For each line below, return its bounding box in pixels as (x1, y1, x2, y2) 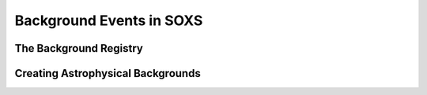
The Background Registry (14, 42, 144, 55)
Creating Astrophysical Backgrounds (14, 67, 201, 80)
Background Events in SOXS (14, 12, 203, 29)
